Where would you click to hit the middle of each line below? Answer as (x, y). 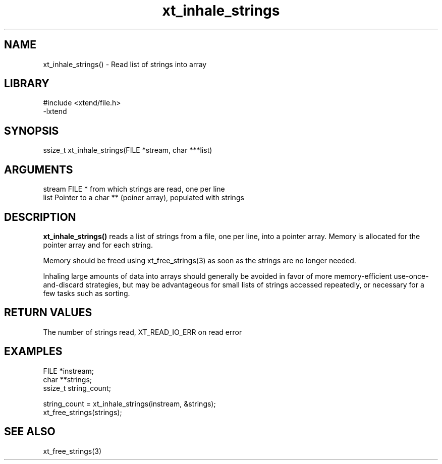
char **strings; (68, 379)
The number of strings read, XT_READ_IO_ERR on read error (143, 332)
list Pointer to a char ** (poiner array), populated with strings (144, 198)
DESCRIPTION (40, 217)
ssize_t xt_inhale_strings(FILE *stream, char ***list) (128, 150)
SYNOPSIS (32, 131)
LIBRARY (27, 84)
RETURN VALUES (48, 313)
